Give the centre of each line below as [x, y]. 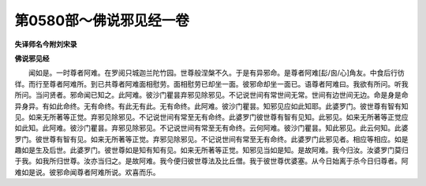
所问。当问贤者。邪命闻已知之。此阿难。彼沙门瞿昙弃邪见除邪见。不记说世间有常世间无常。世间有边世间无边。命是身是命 [211, 95]
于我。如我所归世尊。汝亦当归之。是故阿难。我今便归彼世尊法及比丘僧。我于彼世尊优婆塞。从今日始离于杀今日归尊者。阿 [211, 161]
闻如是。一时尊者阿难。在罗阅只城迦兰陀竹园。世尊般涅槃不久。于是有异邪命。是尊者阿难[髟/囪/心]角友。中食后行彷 [217, 73]
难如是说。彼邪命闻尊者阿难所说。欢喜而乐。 [87, 172]
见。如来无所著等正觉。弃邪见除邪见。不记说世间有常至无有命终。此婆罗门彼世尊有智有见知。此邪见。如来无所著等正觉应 [211, 117]
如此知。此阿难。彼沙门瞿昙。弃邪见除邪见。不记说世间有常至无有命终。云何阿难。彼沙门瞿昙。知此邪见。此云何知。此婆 [211, 128]
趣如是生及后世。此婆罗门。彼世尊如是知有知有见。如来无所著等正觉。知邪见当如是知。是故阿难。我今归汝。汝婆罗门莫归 [211, 151]
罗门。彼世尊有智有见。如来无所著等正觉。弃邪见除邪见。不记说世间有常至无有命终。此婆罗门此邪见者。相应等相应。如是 [211, 139]
